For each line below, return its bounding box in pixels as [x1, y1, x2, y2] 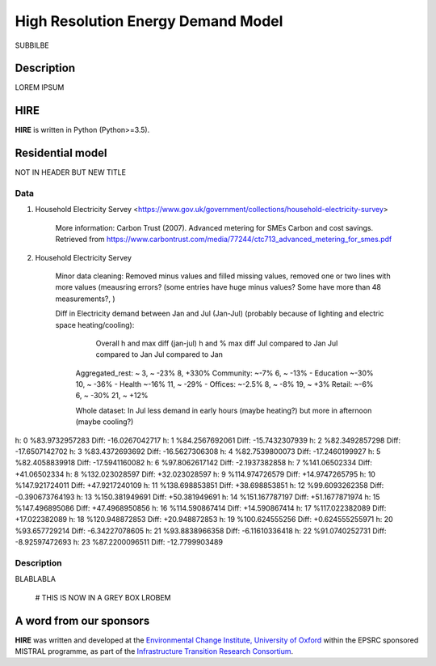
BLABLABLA [15, 575, 57, 584]
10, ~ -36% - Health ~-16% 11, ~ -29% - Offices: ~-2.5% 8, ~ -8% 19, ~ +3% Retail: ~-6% [75, 380, 374, 389]
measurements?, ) [55, 294, 116, 303]
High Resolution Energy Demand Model [15, 12, 283, 30]
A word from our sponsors [15, 613, 150, 627]
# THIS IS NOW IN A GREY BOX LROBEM [35, 592, 171, 602]
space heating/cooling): [55, 320, 135, 329]
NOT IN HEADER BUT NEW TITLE [15, 168, 127, 177]
